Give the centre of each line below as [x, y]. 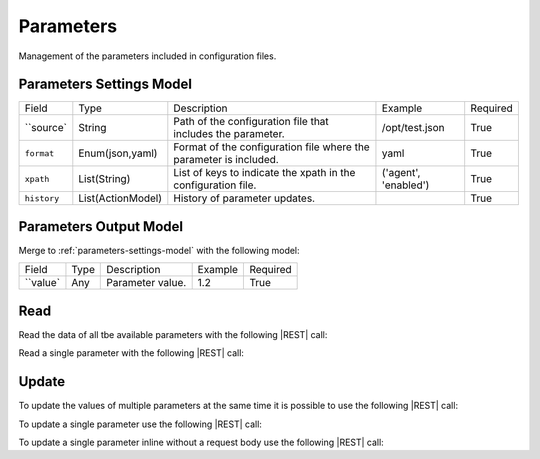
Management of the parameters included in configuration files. [147, 56]
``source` [45, 128]
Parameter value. [146, 283]
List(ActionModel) [120, 198]
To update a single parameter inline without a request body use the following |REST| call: [201, 442]
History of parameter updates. [244, 198]
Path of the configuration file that [251, 122]
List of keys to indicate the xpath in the [264, 173]
